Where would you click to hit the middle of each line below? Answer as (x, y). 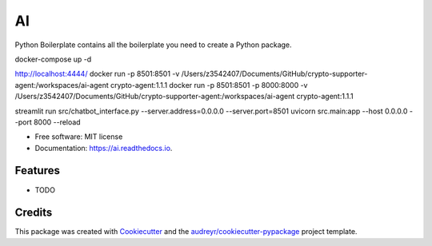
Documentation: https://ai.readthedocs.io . (104, 148)
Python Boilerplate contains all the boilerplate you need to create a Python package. (153, 45)
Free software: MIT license (79, 137)
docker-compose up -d (53, 59)
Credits (34, 213)
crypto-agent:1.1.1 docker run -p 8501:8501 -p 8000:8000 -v (209, 85)
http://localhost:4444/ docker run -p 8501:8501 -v (97, 74)
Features (37, 171)
